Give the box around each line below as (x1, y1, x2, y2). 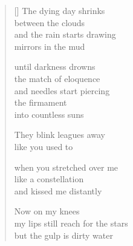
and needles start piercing (14, 84, 110, 97)
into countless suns (14, 108, 84, 120)
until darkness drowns (14, 60, 96, 73)
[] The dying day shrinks (14, 4, 105, 16)
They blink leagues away (14, 128, 105, 141)
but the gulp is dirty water (14, 228, 113, 241)
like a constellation (14, 173, 84, 185)
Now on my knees (14, 205, 80, 217)
